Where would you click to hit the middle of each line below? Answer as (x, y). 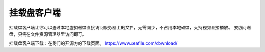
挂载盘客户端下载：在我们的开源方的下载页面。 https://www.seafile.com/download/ (93, 43)
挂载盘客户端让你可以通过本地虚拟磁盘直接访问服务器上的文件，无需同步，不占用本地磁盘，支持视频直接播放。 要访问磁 (130, 27)
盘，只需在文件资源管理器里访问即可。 (48, 34)
